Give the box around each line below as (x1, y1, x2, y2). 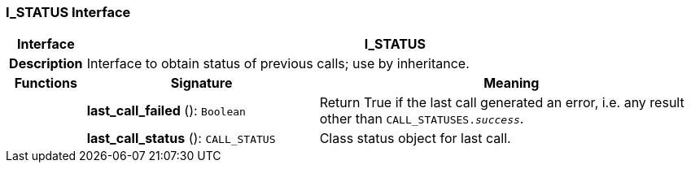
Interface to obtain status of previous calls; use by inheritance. (86, 55, 470, 72)
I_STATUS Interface (6, 4, 131, 20)
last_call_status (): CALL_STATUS (86, 130, 276, 147)
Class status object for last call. (319, 130, 511, 147)
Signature (170, 75, 233, 92)
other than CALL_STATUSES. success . (319, 110, 524, 128)
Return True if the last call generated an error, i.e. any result (319, 94, 684, 111)
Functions (14, 75, 77, 92)
